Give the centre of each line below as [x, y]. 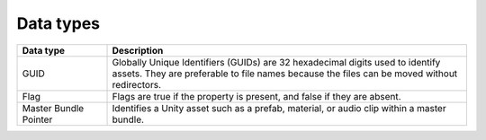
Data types [58, 23]
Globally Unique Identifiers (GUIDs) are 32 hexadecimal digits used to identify [276, 62]
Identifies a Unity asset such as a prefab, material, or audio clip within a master [279, 108]
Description [138, 50]
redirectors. [137, 84]
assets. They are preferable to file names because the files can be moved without [285, 74]
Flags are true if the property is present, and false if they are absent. [256, 96]
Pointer [37, 119]
